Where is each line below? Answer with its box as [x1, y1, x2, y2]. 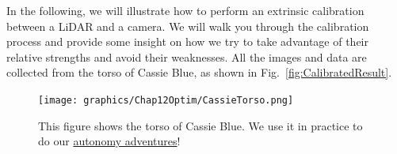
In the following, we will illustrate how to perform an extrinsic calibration [6, 2, 365, 18]
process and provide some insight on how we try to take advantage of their [6, 33, 368, 50]
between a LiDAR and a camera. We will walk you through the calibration [6, 17, 369, 34]
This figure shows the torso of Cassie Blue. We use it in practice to [38, 117, 363, 133]
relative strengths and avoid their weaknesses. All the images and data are [6, 48, 367, 65]
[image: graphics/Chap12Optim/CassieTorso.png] [38, 94, 294, 106]
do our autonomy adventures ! [38, 133, 181, 149]
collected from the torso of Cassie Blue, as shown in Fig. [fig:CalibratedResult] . [6, 64, 392, 81]
